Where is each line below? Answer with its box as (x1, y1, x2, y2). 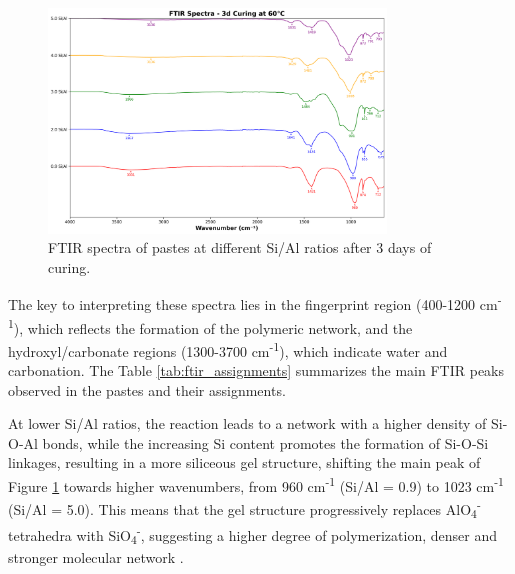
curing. (48, 256, 91, 277)
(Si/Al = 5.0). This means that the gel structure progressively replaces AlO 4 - (8, 496, 481, 522)
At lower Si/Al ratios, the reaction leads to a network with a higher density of (8, 413, 487, 434)
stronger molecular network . (8, 546, 184, 567)
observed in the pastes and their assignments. (8, 379, 286, 400)
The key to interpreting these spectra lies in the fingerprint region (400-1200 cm (8, 294, 498, 314)
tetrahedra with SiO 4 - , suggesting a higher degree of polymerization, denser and (8, 522, 497, 548)
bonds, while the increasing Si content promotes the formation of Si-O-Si (42, 432, 489, 453)
